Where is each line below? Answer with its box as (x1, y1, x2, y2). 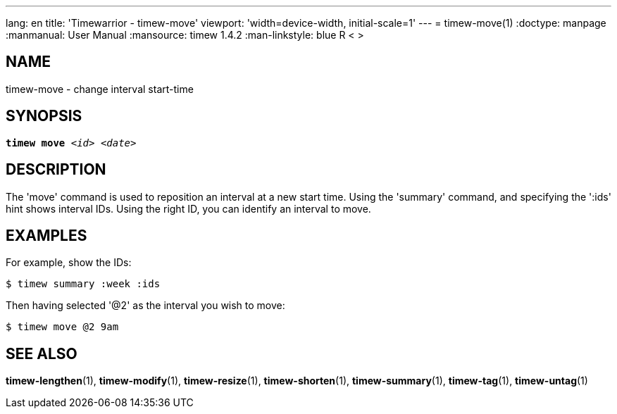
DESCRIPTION (6, 161, 106, 179)
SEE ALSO (6, 344, 77, 363)
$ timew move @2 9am (6, 321, 119, 333)
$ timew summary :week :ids (6, 278, 161, 290)
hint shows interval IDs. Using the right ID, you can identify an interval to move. (6, 202, 371, 215)
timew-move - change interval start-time (6, 82, 194, 95)
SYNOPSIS (6, 107, 82, 125)
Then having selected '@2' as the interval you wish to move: (6, 299, 285, 312)
